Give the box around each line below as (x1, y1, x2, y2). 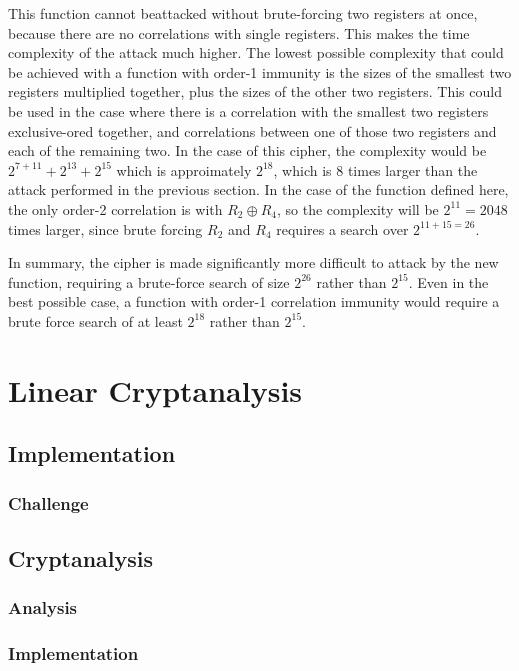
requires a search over (276, 218, 409, 239)
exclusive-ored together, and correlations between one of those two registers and (8, 120, 497, 141)
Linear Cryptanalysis (8, 369, 303, 410)
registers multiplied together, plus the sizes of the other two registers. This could (8, 81, 502, 102)
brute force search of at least (8, 310, 183, 331)
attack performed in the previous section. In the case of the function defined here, (8, 179, 509, 200)
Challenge (8, 490, 89, 515)
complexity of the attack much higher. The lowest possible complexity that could (8, 42, 504, 63)
